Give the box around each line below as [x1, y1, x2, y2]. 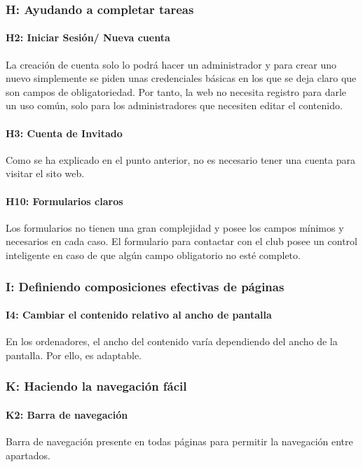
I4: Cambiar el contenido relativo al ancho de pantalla [6, 307, 272, 322]
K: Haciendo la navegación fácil [6, 377, 187, 395]
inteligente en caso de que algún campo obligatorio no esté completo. [6, 247, 301, 262]
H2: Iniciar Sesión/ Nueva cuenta [6, 30, 170, 45]
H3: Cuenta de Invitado [6, 125, 123, 140]
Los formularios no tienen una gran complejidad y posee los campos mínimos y [6, 220, 344, 235]
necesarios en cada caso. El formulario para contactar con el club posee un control [6, 234, 357, 249]
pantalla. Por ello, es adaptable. [6, 347, 142, 362]
